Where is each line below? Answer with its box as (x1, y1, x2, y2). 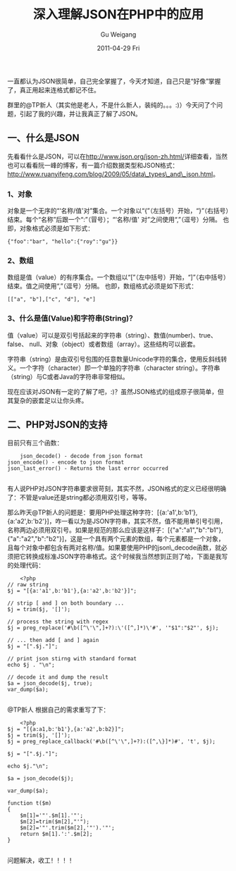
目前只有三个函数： (7, 438, 63, 447)
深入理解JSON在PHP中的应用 (32, 6, 204, 23)
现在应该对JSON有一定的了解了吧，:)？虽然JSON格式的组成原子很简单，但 (7, 387, 224, 395)
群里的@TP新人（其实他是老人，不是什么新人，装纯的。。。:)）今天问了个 (7, 100, 217, 109)
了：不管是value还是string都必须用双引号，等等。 (7, 493, 151, 502)
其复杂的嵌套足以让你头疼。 (7, 396, 88, 404)
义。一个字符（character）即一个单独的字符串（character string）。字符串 (7, 364, 221, 372)
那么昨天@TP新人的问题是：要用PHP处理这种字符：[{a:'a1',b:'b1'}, (7, 508, 198, 517)
